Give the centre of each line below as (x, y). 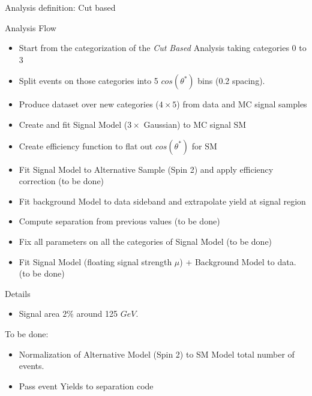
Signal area (39, 313)
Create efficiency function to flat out (86, 145)
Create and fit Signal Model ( (73, 124)
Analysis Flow (31, 27)
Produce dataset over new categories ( (89, 104)
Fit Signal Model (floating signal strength (95, 261)
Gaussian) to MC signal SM (195, 124)
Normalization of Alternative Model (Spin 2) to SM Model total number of (157, 354)
